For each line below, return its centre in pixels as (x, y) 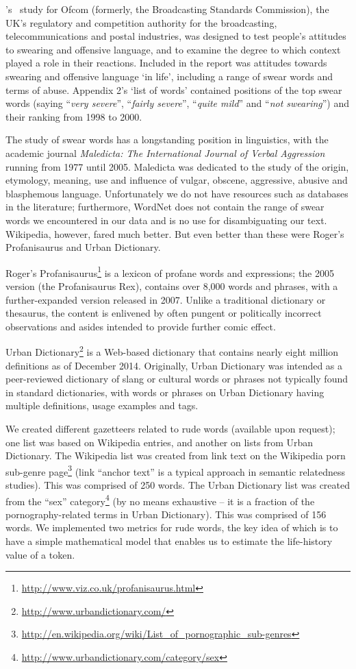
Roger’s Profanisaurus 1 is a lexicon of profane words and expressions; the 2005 (170, 271)
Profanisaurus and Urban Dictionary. (83, 247)
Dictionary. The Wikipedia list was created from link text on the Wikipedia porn (176, 455)
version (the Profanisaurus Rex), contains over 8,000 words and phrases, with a (172, 285)
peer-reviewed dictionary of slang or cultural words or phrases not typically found (177, 379)
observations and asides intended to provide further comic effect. (141, 326)
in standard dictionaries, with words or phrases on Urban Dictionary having (165, 392)
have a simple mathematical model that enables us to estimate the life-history (169, 541)
